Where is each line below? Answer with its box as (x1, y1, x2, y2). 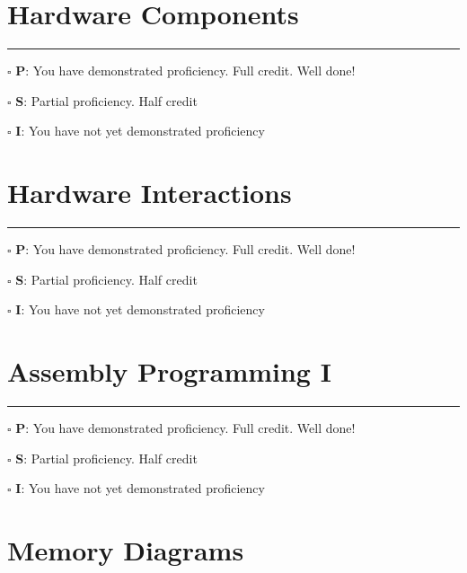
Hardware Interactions (7, 174, 292, 211)
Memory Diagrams (7, 531, 244, 568)
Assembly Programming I (7, 353, 331, 389)
